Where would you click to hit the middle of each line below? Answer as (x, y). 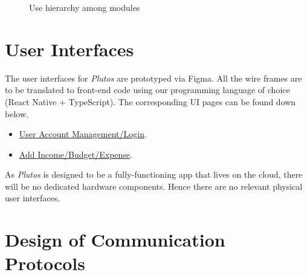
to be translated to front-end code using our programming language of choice (147, 90)
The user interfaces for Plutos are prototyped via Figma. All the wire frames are (153, 78)
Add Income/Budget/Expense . (76, 154)
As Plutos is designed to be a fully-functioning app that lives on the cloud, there (154, 174)
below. (17, 113)
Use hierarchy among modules (85, 7)
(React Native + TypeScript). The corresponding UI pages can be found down (150, 101)
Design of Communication (115, 240)
